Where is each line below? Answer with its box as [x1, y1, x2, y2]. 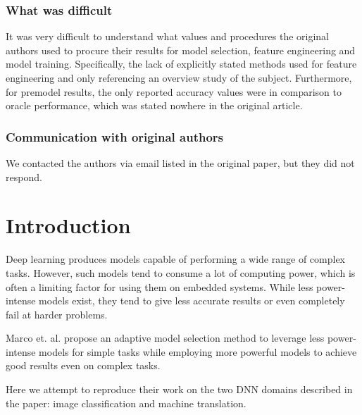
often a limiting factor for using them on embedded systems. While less [6, 279, 313, 294]
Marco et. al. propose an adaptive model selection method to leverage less [6, 330, 325, 345]
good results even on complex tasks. [6, 358, 161, 373]
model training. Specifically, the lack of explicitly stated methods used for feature [6, 56, 357, 71]
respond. [6, 169, 42, 184]
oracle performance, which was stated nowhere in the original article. [6, 98, 303, 113]
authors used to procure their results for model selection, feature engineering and [6, 42, 356, 57]
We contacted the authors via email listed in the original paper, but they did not [6, 156, 355, 170]
